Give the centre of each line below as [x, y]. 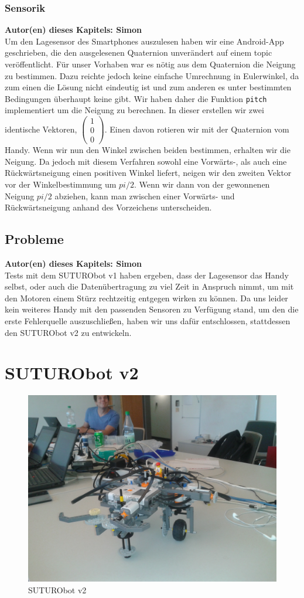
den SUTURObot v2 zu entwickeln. [68, 332]
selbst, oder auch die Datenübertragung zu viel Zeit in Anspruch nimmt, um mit [149, 286]
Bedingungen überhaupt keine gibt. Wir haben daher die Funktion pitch [136, 98]
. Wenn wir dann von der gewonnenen [202, 184]
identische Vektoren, [41, 129]
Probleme [34, 239]
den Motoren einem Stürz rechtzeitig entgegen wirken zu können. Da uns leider [146, 298]
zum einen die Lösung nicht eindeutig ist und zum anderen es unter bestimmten [148, 87]
